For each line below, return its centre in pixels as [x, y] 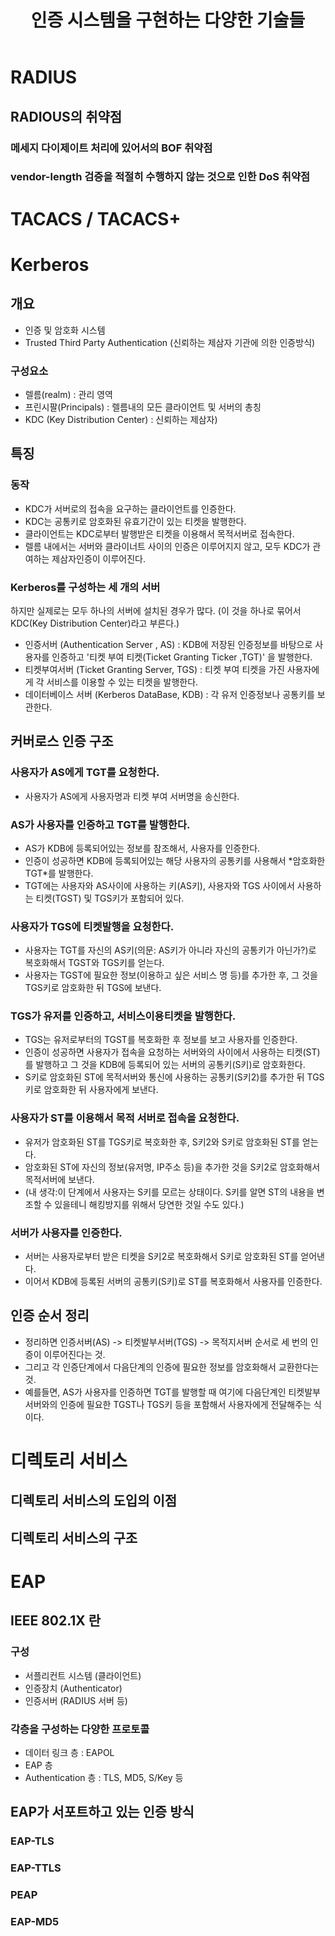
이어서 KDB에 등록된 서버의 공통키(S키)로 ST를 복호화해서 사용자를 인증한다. [173, 1282]
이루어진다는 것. [74, 1354]
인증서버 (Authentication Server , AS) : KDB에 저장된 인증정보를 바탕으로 [168, 644]
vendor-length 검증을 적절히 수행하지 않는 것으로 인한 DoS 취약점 [160, 177]
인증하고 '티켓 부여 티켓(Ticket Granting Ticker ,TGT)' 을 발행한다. [182, 657]
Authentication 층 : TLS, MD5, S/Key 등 [104, 1778]
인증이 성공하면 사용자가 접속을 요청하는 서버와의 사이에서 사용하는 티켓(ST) [172, 1052]
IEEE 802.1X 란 [56, 1621]
